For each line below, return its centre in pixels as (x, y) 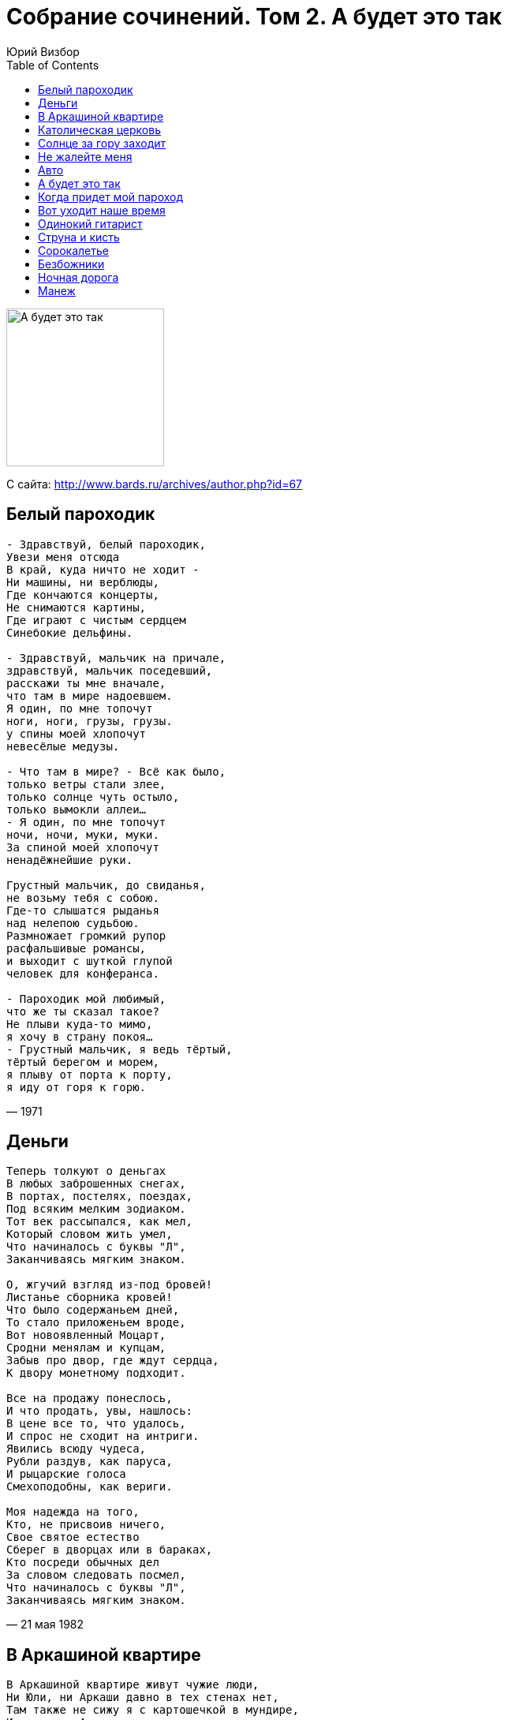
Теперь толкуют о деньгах (86, 1171)
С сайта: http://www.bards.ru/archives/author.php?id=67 (155, 484)
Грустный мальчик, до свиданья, (106, 885)
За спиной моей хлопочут (83, 847)
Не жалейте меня (85, 156)
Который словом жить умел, (90, 1234)
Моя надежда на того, (73, 1512)
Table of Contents (53, 65)
